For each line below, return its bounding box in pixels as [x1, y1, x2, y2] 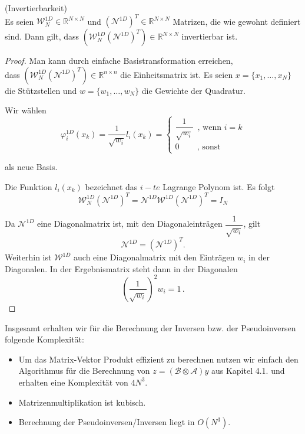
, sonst [197, 143, 221, 152]
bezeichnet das [85, 180, 138, 192]
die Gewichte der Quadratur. [141, 84, 246, 96]
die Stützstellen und [5, 84, 77, 96]
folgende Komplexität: [5, 333, 84, 345]
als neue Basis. [5, 161, 58, 173]
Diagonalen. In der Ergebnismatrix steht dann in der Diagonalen [5, 262, 238, 275]
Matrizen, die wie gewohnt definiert [173, 15, 301, 27]
